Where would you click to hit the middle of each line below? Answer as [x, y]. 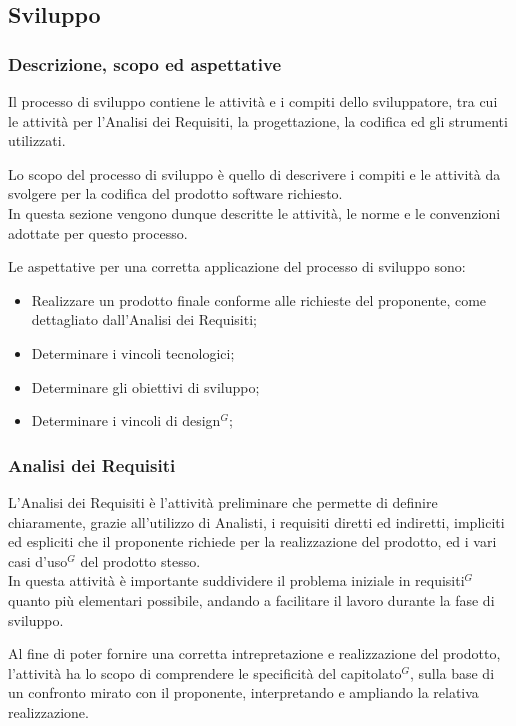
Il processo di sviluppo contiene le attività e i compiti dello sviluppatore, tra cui [253, 101]
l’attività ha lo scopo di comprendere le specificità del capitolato [205, 672]
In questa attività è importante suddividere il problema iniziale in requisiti [236, 580]
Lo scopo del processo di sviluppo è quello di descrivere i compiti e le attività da [254, 173]
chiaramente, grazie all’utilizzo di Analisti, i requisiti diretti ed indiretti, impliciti [256, 521]
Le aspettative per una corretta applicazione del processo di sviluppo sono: [237, 266]
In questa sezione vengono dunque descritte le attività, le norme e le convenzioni [254, 212]
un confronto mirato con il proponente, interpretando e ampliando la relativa [243, 692]
